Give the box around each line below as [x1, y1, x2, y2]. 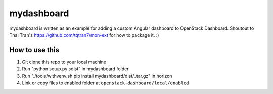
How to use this [9, 45, 60, 54]
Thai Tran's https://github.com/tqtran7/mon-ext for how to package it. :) [9, 32, 159, 38]
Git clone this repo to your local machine [22, 59, 106, 65]
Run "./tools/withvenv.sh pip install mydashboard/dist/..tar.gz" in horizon [22, 73, 172, 79]
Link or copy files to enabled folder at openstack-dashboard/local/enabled [22, 80, 189, 86]
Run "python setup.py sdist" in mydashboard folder [22, 66, 129, 72]
